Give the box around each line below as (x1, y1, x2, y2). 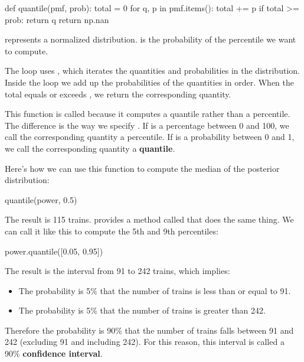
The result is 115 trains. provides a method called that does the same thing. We (5, 213, 294, 226)
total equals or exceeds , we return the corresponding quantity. (5, 87, 231, 100)
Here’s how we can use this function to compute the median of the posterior (5, 162, 280, 174)
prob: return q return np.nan (5, 13, 109, 25)
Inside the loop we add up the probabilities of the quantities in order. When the (5, 76, 294, 88)
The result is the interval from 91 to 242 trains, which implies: (5, 265, 230, 277)
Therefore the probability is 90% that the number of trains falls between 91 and (5, 324, 294, 336)
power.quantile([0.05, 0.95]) (5, 244, 103, 257)
